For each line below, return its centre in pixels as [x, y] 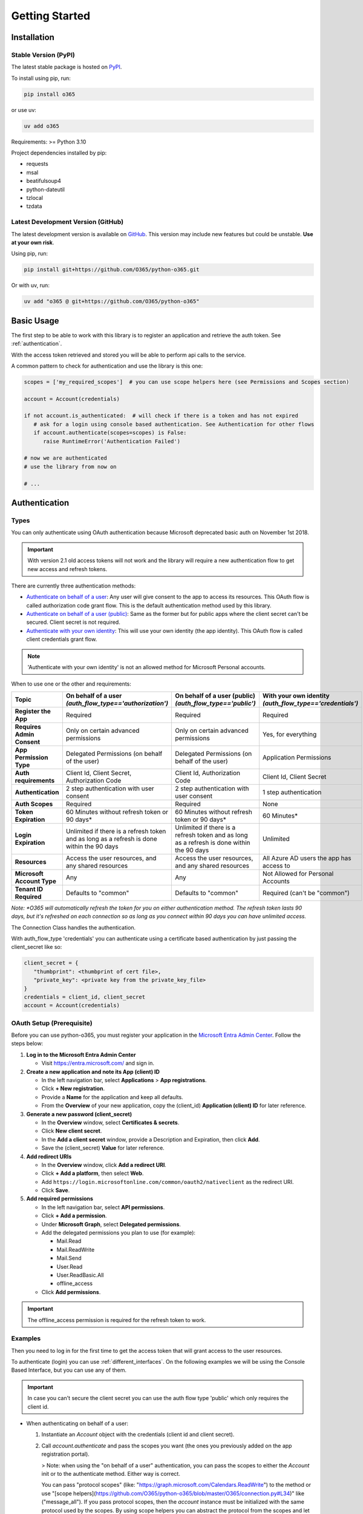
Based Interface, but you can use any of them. [69, 1370]
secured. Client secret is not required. [73, 622]
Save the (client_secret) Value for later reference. [103, 1148]
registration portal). [66, 1454]
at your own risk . [33, 242]
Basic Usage [35, 321]
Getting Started [51, 16]
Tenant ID [29, 889]
